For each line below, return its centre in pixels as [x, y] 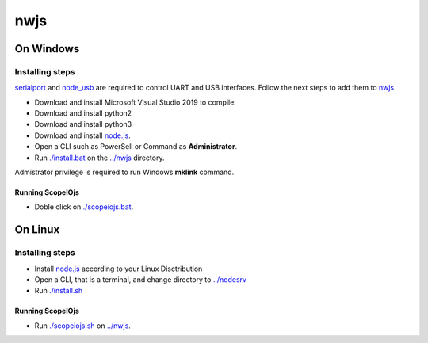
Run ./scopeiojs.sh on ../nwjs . [82, 326]
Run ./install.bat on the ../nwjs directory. [99, 158]
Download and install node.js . [82, 135]
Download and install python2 [83, 113]
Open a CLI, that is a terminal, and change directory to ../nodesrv [141, 279]
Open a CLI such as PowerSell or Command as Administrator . [136, 147]
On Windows [47, 49]
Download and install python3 [83, 124]
